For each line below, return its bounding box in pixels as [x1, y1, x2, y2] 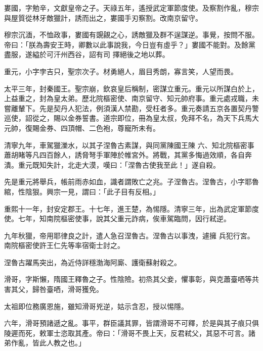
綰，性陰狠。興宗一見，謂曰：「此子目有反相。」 [4, 186, 160, 196]
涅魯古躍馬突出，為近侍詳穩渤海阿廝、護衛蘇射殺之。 [4, 257, 181, 267]
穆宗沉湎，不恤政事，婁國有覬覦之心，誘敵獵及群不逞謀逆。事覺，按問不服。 [4, 29, 259, 40]
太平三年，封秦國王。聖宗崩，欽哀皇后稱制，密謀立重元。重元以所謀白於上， [4, 83, 259, 93]
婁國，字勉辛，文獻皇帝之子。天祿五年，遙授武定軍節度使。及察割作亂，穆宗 [4, 3, 259, 13]
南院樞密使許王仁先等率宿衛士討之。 [4, 240, 124, 250]
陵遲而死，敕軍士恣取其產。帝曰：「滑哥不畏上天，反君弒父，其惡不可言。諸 [4, 327, 255, 338]
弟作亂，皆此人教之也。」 [4, 337, 85, 348]
